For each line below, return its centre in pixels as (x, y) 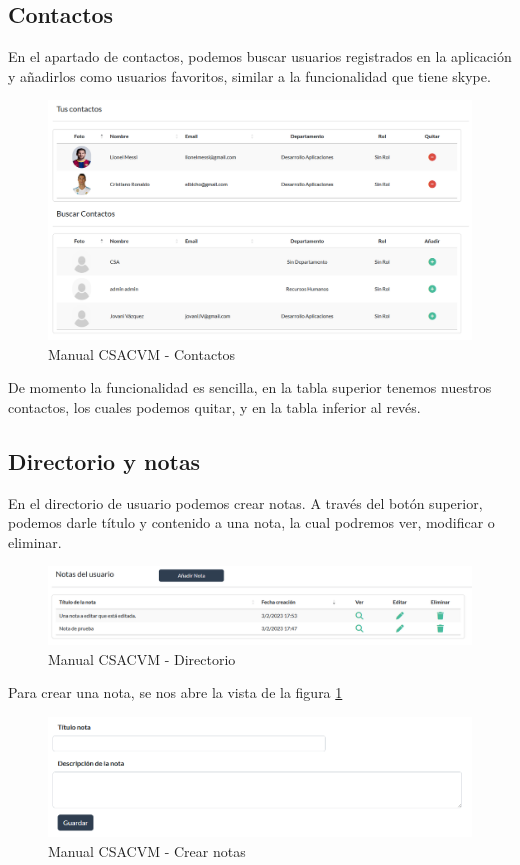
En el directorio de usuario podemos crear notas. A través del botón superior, (245, 502)
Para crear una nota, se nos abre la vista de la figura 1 (175, 692)
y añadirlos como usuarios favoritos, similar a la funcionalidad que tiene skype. (249, 75)
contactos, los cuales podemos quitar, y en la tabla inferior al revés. (214, 406)
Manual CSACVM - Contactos (142, 353)
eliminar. (35, 541)
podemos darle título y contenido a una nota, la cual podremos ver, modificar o (251, 522)
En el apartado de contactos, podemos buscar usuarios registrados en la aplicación (260, 56)
